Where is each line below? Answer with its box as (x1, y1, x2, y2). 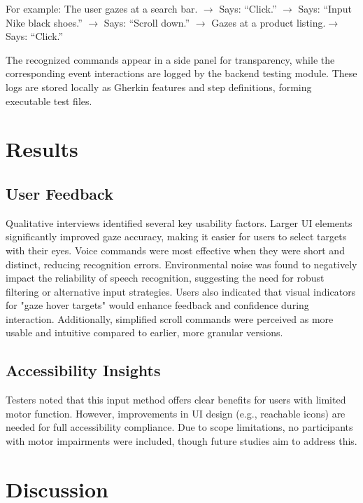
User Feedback (6, 182, 113, 204)
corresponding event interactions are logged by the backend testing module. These (6, 66, 357, 81)
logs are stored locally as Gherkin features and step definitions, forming (6, 79, 312, 94)
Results (6, 135, 78, 163)
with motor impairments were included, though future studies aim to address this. (6, 434, 357, 448)
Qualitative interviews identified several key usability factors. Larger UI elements (6, 215, 353, 230)
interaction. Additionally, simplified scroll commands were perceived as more (6, 311, 334, 326)
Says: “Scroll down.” (104, 15, 190, 29)
